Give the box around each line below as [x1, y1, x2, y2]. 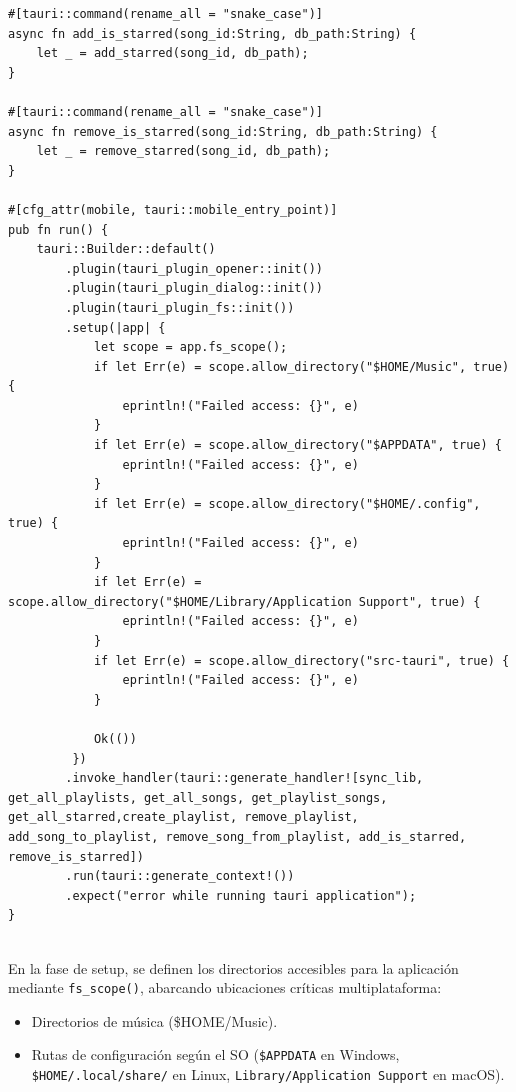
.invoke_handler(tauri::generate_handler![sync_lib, [65, 771, 424, 786]
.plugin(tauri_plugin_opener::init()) [65, 261, 323, 276]
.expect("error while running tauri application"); [65, 888, 417, 903]
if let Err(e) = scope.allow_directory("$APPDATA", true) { [93, 438, 502, 453]
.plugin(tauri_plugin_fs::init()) [65, 300, 295, 315]
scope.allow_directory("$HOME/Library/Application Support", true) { [8, 594, 481, 609]
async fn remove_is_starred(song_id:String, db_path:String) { [8, 124, 438, 139]
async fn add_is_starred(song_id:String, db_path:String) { [8, 26, 417, 41]
